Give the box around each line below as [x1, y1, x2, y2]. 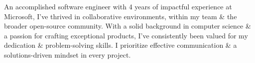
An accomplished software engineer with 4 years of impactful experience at [4, 1, 232, 11]
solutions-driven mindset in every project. [4, 49, 131, 60]
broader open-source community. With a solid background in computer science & [4, 21, 251, 31]
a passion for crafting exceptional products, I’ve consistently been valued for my [4, 30, 248, 40]
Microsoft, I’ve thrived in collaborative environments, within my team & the [4, 11, 237, 21]
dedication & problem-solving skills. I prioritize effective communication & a [4, 40, 237, 50]
